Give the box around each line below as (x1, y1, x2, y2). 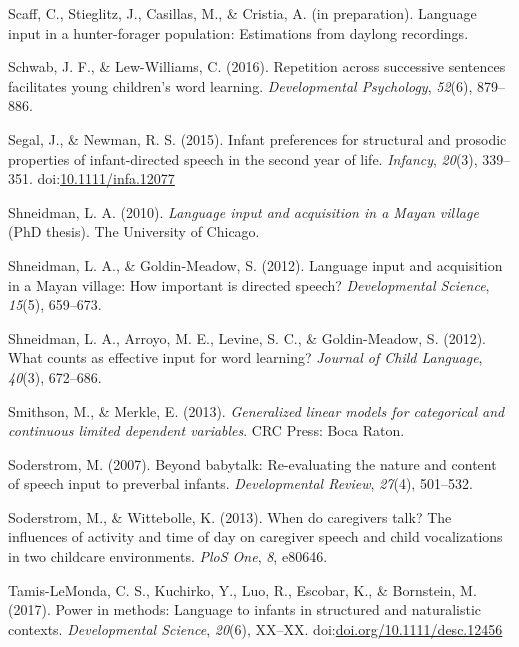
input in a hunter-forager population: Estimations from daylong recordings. (8, 22, 469, 43)
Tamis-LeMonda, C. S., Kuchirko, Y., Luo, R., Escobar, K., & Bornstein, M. (8, 579, 477, 600)
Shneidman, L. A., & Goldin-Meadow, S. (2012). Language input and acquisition (8, 254, 503, 275)
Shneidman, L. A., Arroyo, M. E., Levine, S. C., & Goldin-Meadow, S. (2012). (8, 327, 486, 348)
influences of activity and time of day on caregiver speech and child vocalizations (8, 526, 503, 547)
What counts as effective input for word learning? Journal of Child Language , (8, 347, 483, 368)
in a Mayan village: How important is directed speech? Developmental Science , (8, 274, 490, 295)
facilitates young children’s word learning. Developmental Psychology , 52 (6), (8, 75, 473, 96)
